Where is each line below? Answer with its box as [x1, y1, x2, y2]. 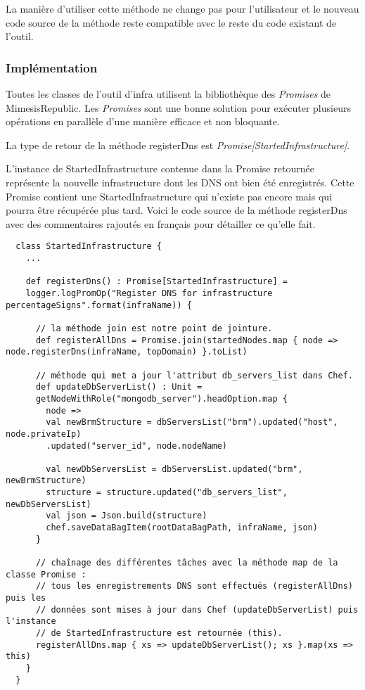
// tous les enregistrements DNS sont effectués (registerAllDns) [35, 581, 353, 592]
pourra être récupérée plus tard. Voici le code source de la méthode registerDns [6, 203, 347, 217]
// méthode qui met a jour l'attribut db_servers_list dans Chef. [35, 370, 353, 381]
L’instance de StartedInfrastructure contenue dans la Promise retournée [6, 161, 314, 176]
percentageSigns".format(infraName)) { [6, 300, 192, 310]
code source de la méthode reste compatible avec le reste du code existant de [6, 15, 337, 30]
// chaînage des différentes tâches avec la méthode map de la [35, 558, 338, 568]
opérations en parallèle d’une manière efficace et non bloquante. [6, 114, 280, 129]
